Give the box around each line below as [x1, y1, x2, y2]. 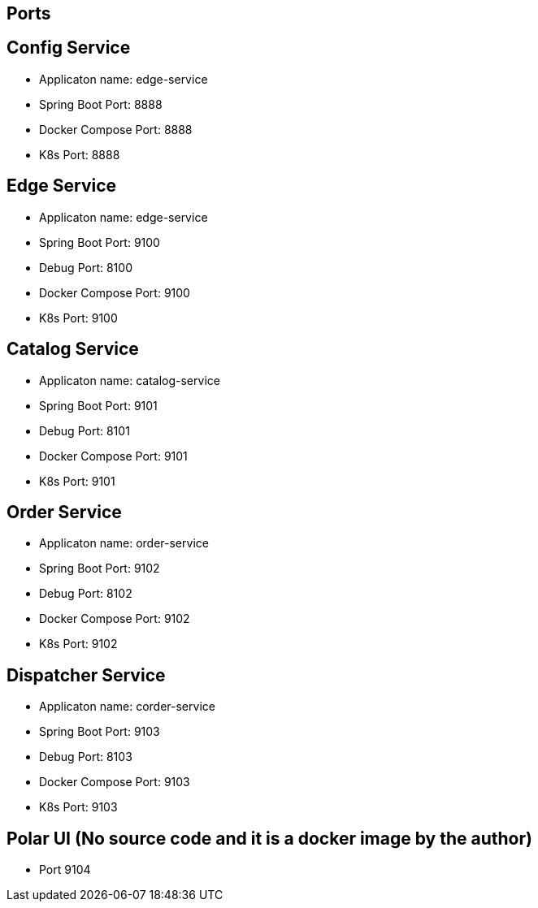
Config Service [7, 37, 131, 58]
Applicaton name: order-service [39, 536, 209, 551]
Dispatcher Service [7, 664, 166, 685]
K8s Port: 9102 [39, 637, 118, 651]
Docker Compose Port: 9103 [39, 775, 190, 789]
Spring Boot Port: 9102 [39, 561, 160, 576]
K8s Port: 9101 [39, 473, 115, 488]
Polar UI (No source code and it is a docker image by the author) [7, 828, 532, 849]
